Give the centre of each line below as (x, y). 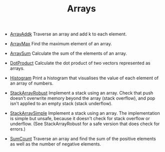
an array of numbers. (31, 83)
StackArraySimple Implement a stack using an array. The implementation (85, 113)
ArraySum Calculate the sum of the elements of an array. (68, 53)
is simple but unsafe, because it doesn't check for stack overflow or (80, 119)
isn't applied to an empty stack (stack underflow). (61, 104)
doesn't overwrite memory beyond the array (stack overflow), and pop (82, 98)
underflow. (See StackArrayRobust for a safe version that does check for (85, 124)
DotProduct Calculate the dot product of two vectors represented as (80, 63)
